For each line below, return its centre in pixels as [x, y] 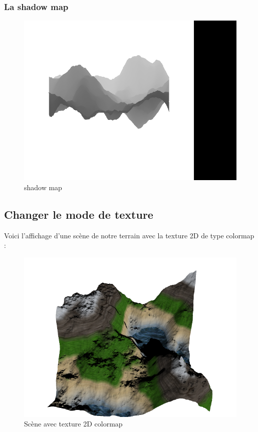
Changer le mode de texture [79, 214]
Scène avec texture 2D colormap [73, 424]
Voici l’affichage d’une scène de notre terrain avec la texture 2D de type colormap [129, 235]
